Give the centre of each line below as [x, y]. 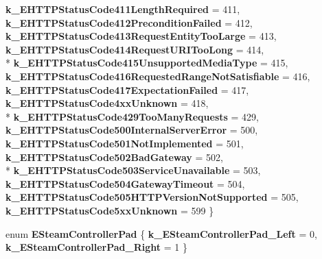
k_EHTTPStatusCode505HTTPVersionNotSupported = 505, [152, 197]
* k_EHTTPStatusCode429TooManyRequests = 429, [132, 116]
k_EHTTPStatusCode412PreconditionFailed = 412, [129, 22]
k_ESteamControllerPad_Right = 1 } [96, 247]
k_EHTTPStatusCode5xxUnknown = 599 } [110, 210]
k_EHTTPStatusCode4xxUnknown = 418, [107, 103]
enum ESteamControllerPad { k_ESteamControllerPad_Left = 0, [161, 233]
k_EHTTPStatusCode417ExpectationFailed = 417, [127, 89]
